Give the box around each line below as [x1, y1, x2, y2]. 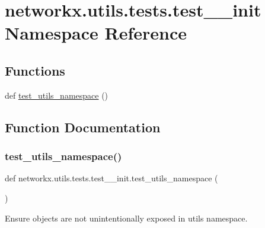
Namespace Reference [5, 21, 187, 45]
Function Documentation [5, 118, 161, 136]
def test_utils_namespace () [5, 89, 108, 101]
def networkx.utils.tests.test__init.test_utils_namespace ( [5, 172, 218, 184]
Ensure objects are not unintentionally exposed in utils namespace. [5, 211, 248, 224]
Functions [5, 61, 65, 79]
